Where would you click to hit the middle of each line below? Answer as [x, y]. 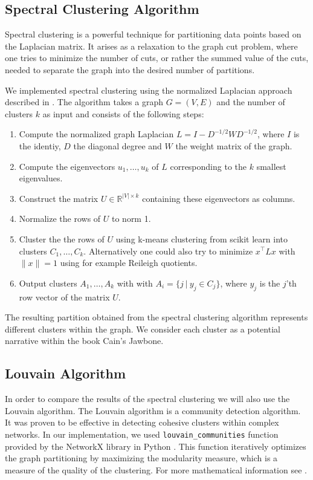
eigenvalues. [41, 178]
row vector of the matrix [64, 297]
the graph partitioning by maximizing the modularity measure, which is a [141, 458]
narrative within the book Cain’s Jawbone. [84, 341]
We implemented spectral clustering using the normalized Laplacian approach [149, 90]
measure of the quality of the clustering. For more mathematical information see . [156, 469]
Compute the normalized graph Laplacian [96, 134]
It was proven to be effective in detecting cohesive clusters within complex [142, 422]
